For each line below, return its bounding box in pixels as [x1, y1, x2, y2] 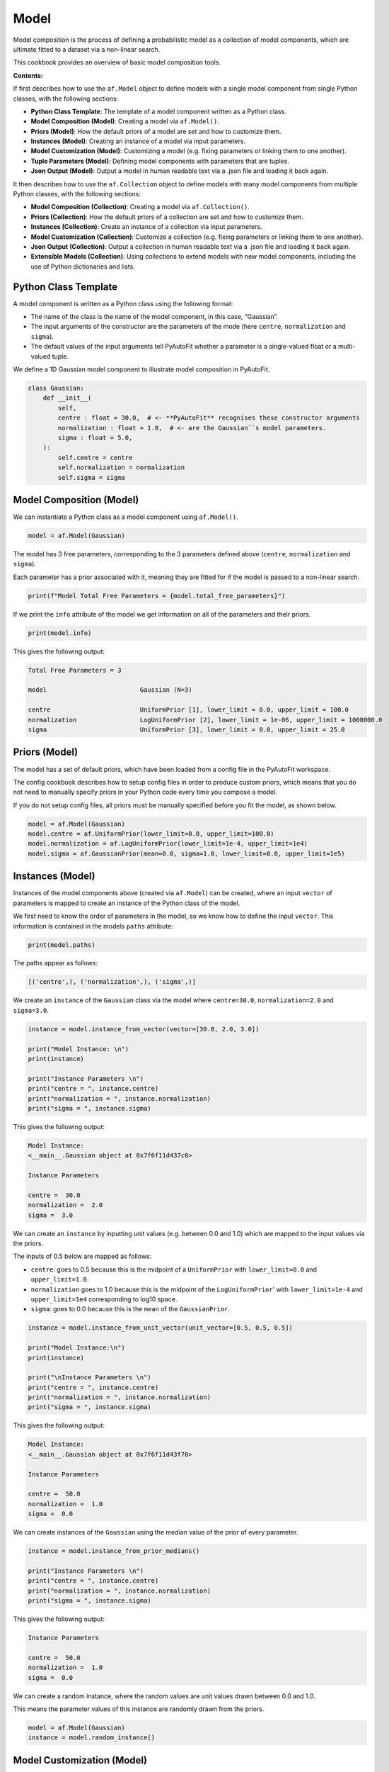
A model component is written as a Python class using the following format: [13, 299, 233, 308]
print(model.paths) [28, 941, 95, 949]
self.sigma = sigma [57, 473, 125, 481]
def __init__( [42, 394, 92, 402]
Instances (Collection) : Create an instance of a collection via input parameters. [30, 223, 262, 231]
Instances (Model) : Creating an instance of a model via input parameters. [30, 137, 246, 145]
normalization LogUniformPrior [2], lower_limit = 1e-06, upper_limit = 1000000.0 [28, 716, 383, 724]
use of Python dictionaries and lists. [30, 262, 136, 271]
